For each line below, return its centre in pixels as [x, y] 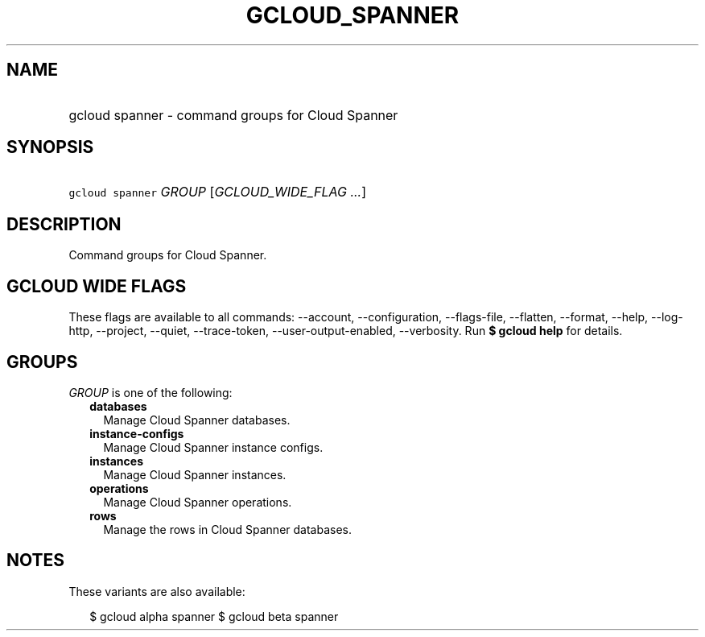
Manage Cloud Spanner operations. [198, 502]
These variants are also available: [157, 591]
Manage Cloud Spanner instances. [195, 474]
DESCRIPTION [64, 224]
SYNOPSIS [50, 147]
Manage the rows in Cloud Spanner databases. [227, 529]
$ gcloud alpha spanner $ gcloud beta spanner [214, 616]
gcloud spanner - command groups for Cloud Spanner [233, 115]
